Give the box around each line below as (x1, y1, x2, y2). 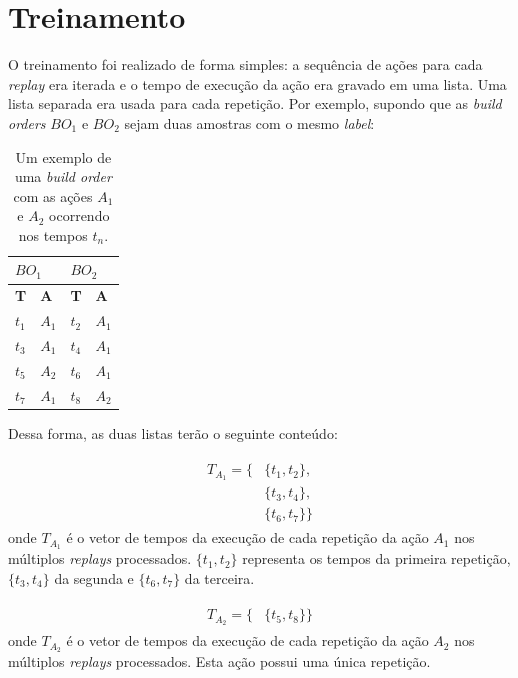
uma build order (14, 166, 112, 187)
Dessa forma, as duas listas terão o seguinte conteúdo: (8, 422, 338, 443)
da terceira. (184, 567, 255, 588)
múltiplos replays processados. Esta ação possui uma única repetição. (8, 651, 431, 672)
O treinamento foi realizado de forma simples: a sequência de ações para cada (8, 54, 483, 75)
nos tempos (18, 224, 88, 245)
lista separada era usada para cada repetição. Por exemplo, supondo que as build (8, 93, 502, 114)
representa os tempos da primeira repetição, (242, 548, 511, 569)
